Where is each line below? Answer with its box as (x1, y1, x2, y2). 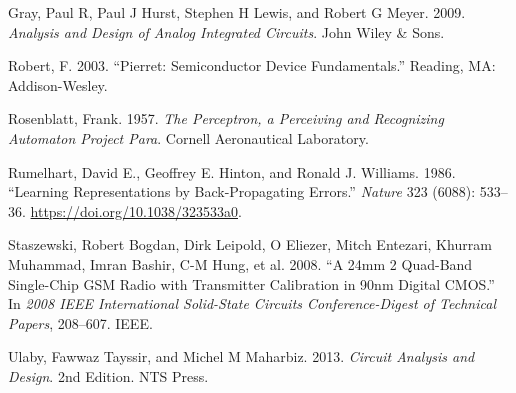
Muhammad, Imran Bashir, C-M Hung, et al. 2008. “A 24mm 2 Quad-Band (8, 253, 473, 274)
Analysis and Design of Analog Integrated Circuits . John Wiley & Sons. (8, 21, 445, 42)
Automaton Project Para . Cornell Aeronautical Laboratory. (8, 127, 369, 148)
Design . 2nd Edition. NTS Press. (8, 365, 209, 386)
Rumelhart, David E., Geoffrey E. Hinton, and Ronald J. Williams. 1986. (8, 161, 456, 182)
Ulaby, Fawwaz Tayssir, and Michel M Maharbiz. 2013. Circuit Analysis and (8, 346, 475, 367)
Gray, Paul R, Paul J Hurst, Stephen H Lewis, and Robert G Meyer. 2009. (8, 2, 466, 22)
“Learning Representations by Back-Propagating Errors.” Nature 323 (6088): (8, 181, 476, 202)
